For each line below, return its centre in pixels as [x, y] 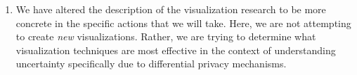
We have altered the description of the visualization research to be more [171, 9]
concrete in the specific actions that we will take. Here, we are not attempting [183, 23]
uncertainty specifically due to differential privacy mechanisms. [151, 64]
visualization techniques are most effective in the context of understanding [176, 50]
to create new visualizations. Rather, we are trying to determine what [166, 36]
